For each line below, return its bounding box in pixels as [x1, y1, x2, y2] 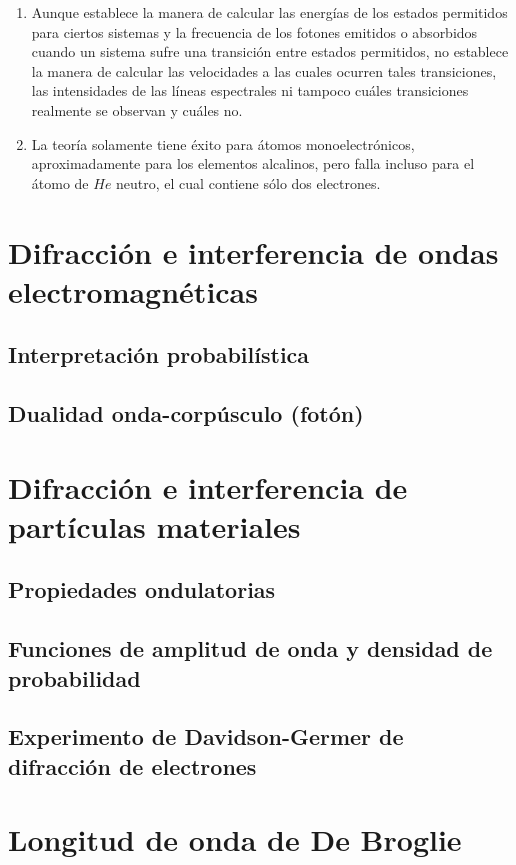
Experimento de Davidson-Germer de [8, 721, 404, 752]
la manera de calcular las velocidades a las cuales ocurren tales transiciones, [31, 60, 497, 81]
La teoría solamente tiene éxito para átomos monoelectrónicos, [31, 133, 415, 154]
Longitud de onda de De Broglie [8, 819, 462, 860]
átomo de [31, 172, 89, 193]
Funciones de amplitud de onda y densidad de [8, 633, 493, 664]
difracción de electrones [8, 750, 257, 781]
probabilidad [8, 662, 141, 693]
